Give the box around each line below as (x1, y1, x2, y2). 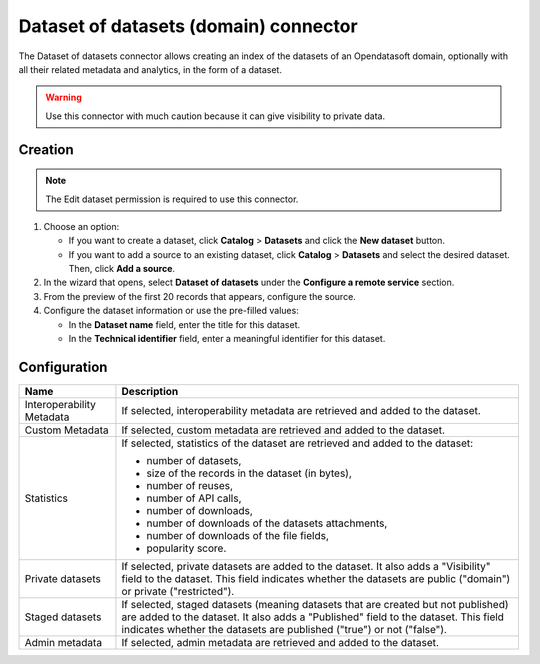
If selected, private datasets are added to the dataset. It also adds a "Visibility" (121, 559, 491, 573)
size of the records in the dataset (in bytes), (146, 466, 352, 480)
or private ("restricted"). (121, 584, 235, 598)
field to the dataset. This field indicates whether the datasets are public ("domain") (121, 571, 511, 585)
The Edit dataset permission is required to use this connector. (45, 193, 299, 205)
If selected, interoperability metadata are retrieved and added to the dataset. (121, 403, 482, 417)
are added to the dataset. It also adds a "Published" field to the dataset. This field (121, 610, 505, 624)
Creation (18, 141, 74, 158)
